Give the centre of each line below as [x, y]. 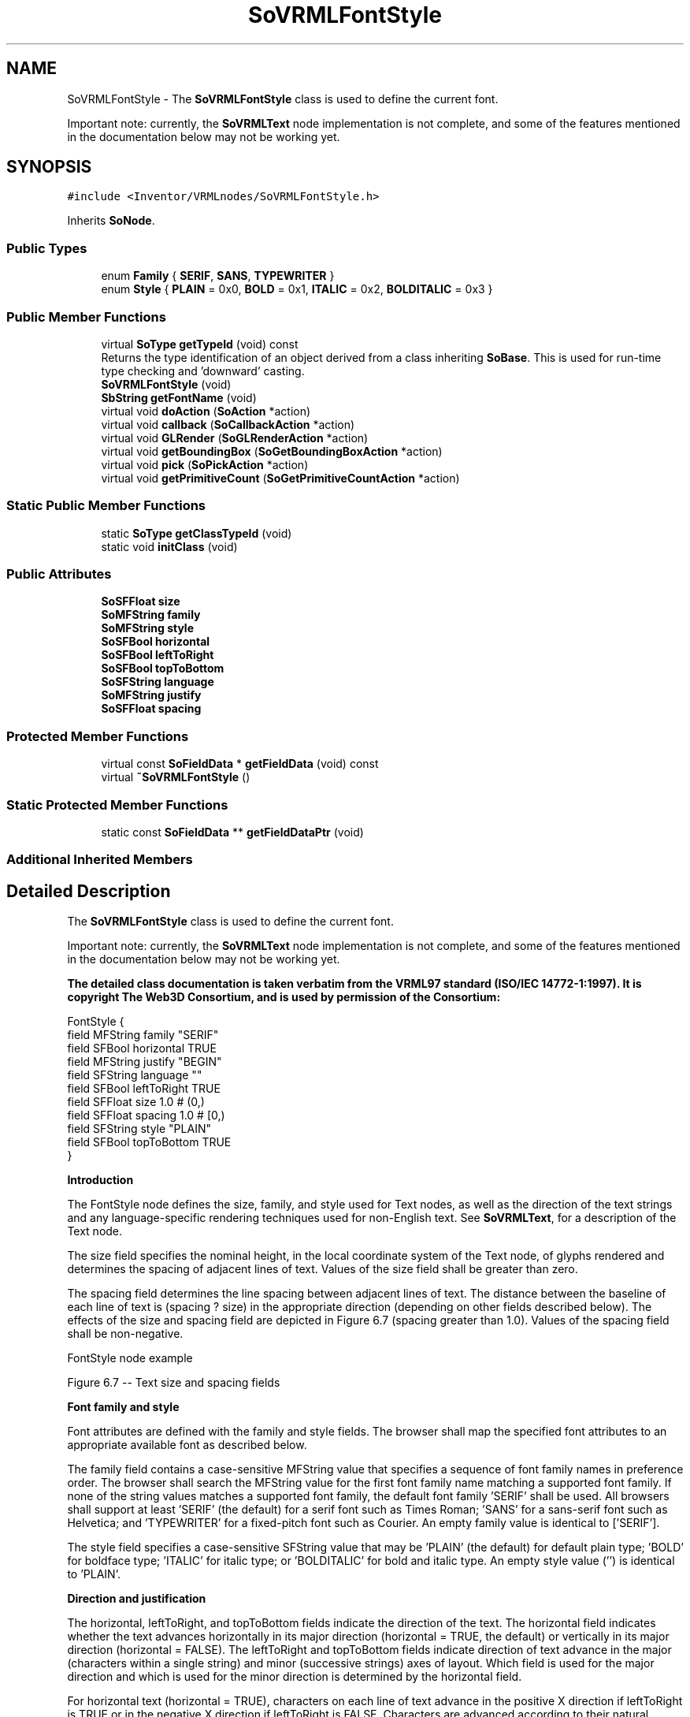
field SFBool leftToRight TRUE [144, 1089]
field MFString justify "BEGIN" [145, 1062]
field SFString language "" [135, 1075]
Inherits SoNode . [111, 221]
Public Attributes [59, 574]
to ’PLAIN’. [94, 1574]
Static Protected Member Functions [117, 804]
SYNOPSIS [49, 167]
